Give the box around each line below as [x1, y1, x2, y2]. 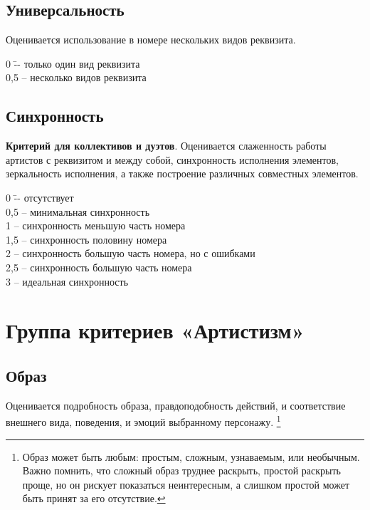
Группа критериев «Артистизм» [6, 316, 305, 345]
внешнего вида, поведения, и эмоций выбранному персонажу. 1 [6, 412, 281, 429]
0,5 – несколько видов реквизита [6, 70, 147, 85]
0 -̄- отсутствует [6, 189, 74, 204]
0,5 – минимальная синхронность [6, 204, 150, 219]
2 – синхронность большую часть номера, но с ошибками [6, 246, 255, 261]
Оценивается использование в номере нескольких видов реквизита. [6, 32, 296, 47]
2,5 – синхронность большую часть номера [6, 259, 192, 274]
